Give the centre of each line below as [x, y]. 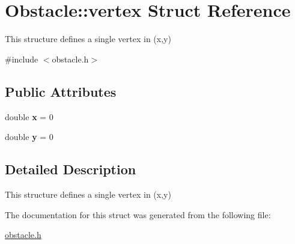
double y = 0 [29, 137]
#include [22, 59]
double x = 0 [29, 116]
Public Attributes [61, 91]
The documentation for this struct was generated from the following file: [138, 214]
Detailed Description [71, 169]
